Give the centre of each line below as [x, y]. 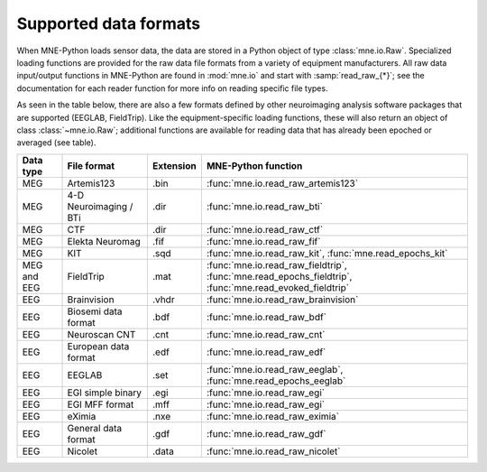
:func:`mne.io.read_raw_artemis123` [282, 183]
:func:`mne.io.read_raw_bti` [265, 206]
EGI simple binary [105, 393]
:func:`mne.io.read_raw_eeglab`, [275, 369]
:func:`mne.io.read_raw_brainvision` [282, 300]
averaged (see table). [56, 143]
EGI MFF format [101, 404]
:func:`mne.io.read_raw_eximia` [273, 416]
